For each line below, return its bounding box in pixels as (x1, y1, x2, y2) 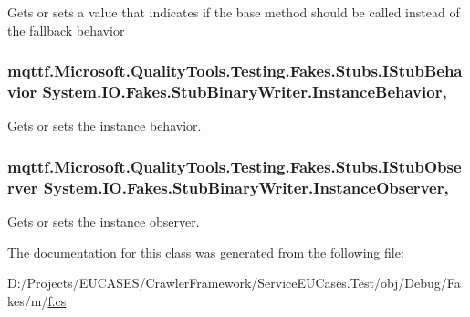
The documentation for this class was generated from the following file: (7, 242, 404, 261)
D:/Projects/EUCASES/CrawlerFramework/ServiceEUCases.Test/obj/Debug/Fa (7, 273, 461, 292)
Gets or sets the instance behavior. (7, 116, 202, 135)
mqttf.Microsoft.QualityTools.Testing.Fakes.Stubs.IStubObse (7, 154, 462, 177)
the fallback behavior (7, 20, 125, 39)
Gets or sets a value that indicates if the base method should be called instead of (7, 3, 460, 21)
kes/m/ (7, 291, 48, 310)
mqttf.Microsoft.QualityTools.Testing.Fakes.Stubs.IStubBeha (7, 59, 463, 82)
